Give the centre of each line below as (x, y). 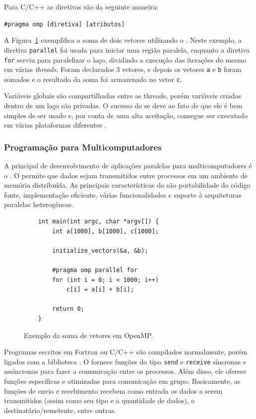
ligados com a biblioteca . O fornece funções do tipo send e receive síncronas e (125, 361)
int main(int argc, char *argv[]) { (98, 222)
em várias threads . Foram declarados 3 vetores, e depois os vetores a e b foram (123, 69)
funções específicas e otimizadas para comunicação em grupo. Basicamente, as (122, 381)
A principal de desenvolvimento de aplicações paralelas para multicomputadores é (128, 166)
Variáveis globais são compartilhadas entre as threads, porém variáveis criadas (123, 96)
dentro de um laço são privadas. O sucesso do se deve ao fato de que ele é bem (123, 105)
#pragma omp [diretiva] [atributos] (64, 24)
